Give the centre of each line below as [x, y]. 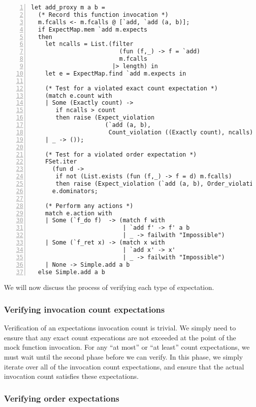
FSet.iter [61, 162]
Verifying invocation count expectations [84, 309]
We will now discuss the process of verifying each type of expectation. [109, 287]
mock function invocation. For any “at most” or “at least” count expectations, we [127, 347]
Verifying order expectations [62, 398]
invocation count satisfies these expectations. [71, 376]
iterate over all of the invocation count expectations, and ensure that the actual [124, 366]
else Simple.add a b [72, 272]
